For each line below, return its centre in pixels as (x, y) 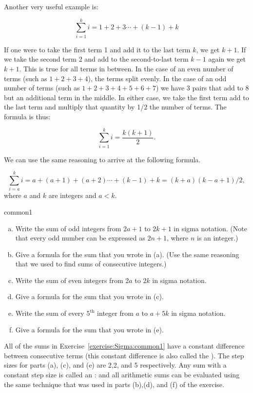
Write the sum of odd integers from (68, 228)
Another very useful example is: (51, 6)
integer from (115, 313)
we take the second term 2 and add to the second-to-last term (96, 59)
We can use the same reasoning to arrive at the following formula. (102, 159)
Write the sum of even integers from (69, 280)
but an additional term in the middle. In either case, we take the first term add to (126, 97)
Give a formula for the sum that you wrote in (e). (89, 329)
